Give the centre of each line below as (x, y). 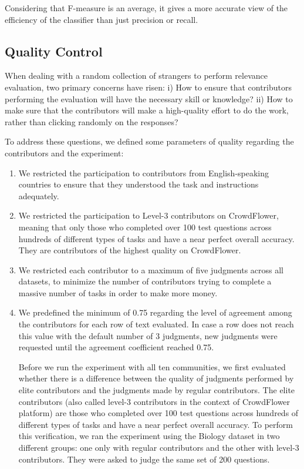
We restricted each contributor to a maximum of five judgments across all (151, 269)
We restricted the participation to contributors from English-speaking (144, 172)
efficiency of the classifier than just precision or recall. (102, 19)
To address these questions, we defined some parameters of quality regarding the (149, 141)
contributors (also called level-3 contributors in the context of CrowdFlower (154, 401)
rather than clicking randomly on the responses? (92, 121)
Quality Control (54, 51)
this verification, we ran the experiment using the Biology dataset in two (149, 436)
